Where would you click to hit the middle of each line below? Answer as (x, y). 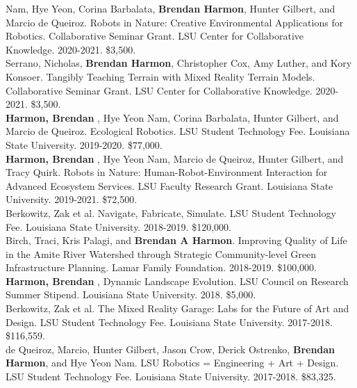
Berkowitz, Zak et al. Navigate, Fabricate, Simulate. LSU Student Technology (171, 212)
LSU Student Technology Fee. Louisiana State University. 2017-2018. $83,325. (171, 377)
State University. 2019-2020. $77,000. (84, 144)
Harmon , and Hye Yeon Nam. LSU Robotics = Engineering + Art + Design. (172, 363)
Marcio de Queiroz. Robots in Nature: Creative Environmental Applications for (175, 22)
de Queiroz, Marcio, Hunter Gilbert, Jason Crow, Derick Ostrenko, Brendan (171, 349)
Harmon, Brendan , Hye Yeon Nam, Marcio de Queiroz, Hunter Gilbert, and (175, 158)
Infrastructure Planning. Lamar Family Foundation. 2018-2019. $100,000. (161, 267)
